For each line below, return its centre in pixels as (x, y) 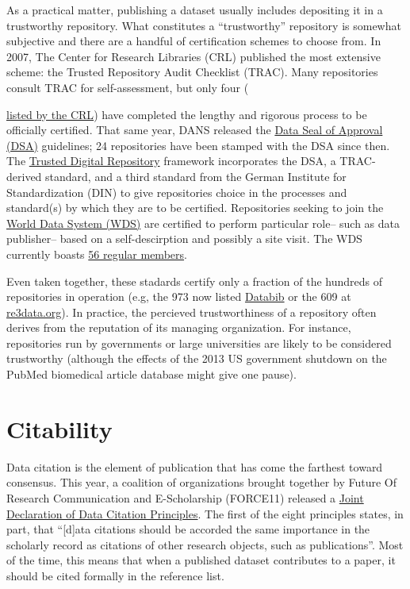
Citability (59, 428)
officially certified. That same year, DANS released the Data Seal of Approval (195, 130)
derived (24, 176)
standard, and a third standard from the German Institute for (196, 176)
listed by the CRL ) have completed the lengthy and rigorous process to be (187, 114)
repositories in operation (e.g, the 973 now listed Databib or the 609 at (179, 296)
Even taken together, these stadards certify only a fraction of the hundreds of (194, 281)
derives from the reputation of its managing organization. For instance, (179, 327)
